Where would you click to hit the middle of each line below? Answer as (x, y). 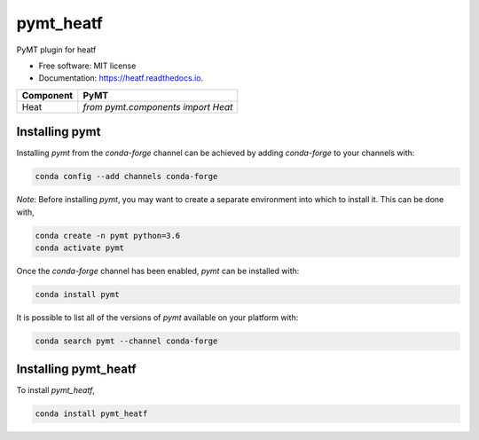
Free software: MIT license (87, 66)
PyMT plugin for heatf (56, 50)
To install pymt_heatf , (55, 390)
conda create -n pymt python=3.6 (108, 236)
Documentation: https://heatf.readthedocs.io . (121, 78)
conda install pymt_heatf (91, 414)
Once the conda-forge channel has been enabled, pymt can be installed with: (158, 271)
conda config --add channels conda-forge (126, 177)
